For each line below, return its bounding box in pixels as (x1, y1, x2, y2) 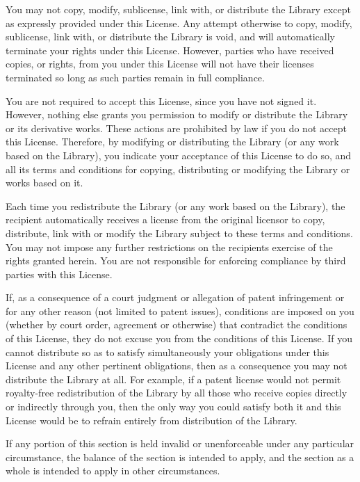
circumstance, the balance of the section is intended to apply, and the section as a (6, 449, 354, 464)
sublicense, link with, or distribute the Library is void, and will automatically (6, 29, 335, 44)
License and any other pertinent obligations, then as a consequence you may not (6, 358, 347, 373)
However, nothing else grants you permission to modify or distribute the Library (6, 107, 348, 122)
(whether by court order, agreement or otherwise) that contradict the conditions (6, 317, 347, 332)
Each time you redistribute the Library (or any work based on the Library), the (6, 198, 345, 213)
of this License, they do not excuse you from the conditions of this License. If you (6, 331, 353, 346)
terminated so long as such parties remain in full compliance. (6, 70, 265, 84)
